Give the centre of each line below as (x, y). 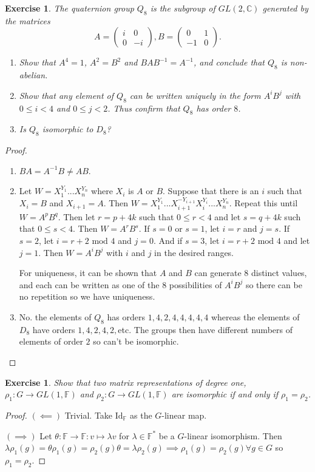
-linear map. (184, 415)
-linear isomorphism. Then (233, 435)
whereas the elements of (255, 316)
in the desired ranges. (194, 252)
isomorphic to (68, 129)
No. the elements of (55, 316)
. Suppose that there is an (211, 191)
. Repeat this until (263, 203)
